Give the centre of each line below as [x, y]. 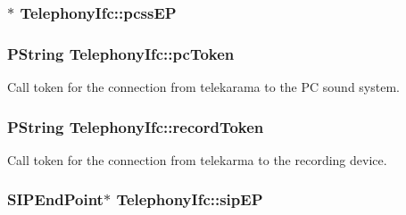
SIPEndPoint [55, 199]
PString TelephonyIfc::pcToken [121, 53]
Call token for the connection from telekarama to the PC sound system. [203, 87]
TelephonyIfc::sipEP [190, 199]
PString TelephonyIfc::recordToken [136, 126]
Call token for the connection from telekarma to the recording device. [197, 159]
